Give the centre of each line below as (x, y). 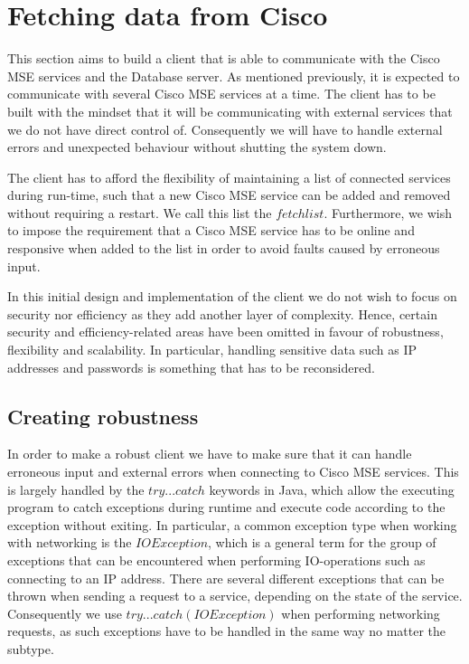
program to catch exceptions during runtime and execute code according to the (226, 507)
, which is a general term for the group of (322, 542)
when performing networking (361, 613)
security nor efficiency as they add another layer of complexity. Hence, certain (222, 313)
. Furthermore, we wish (388, 212)
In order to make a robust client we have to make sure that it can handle (210, 454)
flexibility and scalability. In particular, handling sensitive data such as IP (212, 350)
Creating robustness (103, 416)
